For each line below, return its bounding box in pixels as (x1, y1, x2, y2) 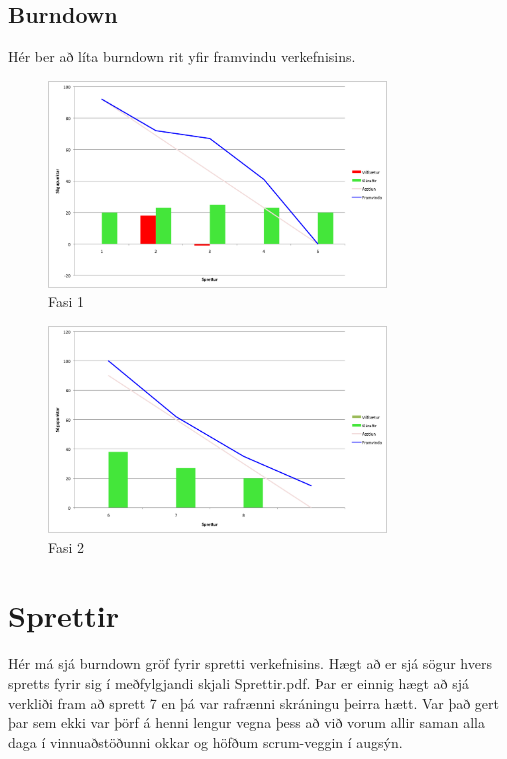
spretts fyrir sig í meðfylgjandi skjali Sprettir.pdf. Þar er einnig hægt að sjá (8, 672, 469, 693)
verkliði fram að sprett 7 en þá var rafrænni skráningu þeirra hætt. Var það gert (8, 692, 500, 713)
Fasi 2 (48, 536, 85, 557)
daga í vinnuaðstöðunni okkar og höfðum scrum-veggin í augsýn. (8, 731, 403, 752)
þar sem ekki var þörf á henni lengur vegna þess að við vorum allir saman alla (8, 712, 485, 733)
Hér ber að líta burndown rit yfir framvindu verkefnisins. (8, 46, 356, 67)
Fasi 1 (48, 291, 85, 312)
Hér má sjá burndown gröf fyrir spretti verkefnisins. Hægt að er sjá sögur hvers (8, 653, 492, 674)
